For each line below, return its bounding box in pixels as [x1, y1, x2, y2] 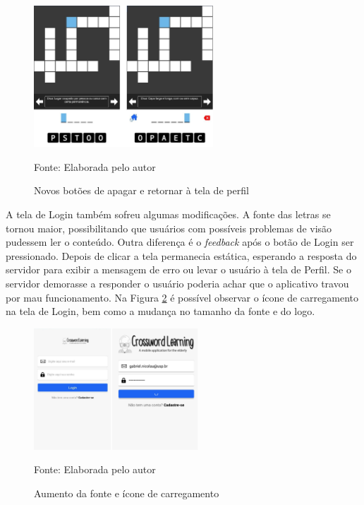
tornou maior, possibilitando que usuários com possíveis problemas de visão [6, 220, 332, 235]
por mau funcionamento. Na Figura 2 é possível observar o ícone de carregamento [6, 290, 358, 304]
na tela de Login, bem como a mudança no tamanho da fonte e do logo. [6, 304, 315, 319]
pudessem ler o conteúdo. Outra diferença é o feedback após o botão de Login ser [6, 234, 354, 249]
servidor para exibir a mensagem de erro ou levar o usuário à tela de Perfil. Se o [6, 262, 351, 277]
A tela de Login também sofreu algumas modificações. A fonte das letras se [6, 207, 331, 221]
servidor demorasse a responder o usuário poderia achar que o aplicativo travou [6, 275, 349, 290]
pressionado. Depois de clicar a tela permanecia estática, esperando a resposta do [6, 248, 357, 263]
